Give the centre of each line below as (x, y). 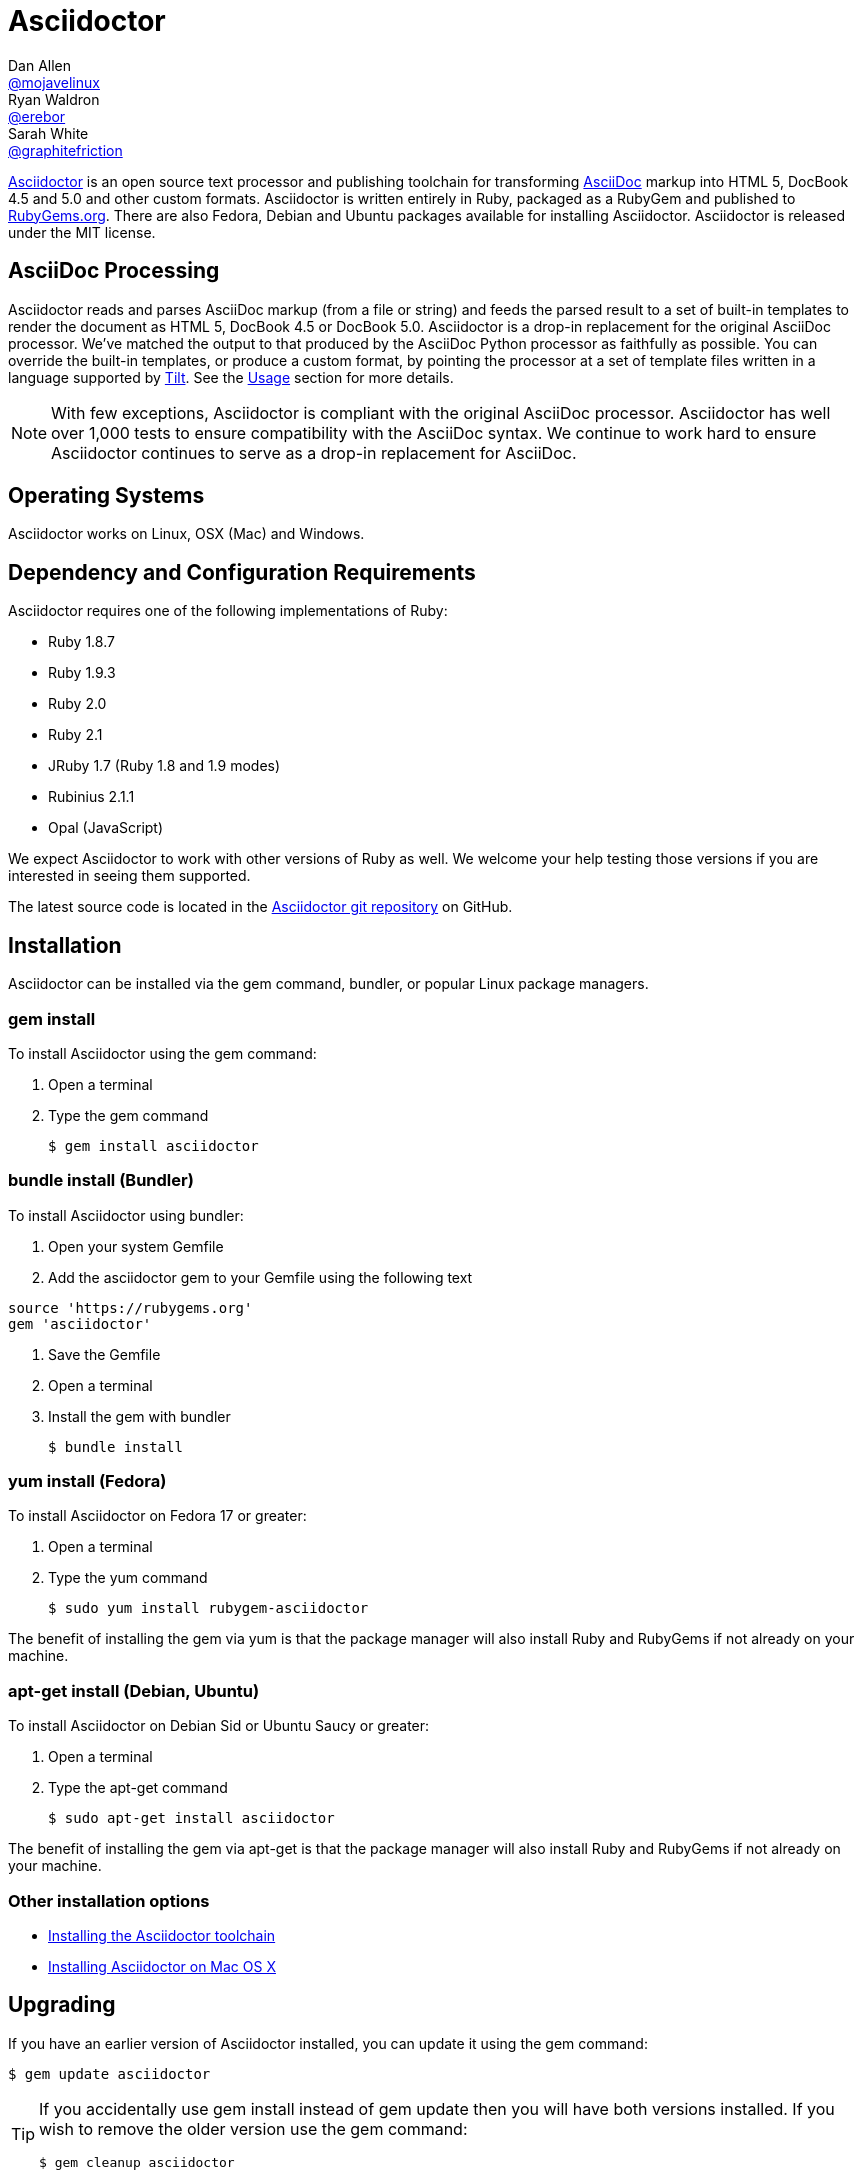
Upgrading (62, 2005)
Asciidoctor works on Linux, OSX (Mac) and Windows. (186, 534)
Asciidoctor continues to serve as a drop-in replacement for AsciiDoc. (314, 452)
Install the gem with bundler (139, 1416)
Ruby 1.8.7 (81, 642)
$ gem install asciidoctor (153, 1145)
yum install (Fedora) (87, 1481)
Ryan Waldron (54, 99)
